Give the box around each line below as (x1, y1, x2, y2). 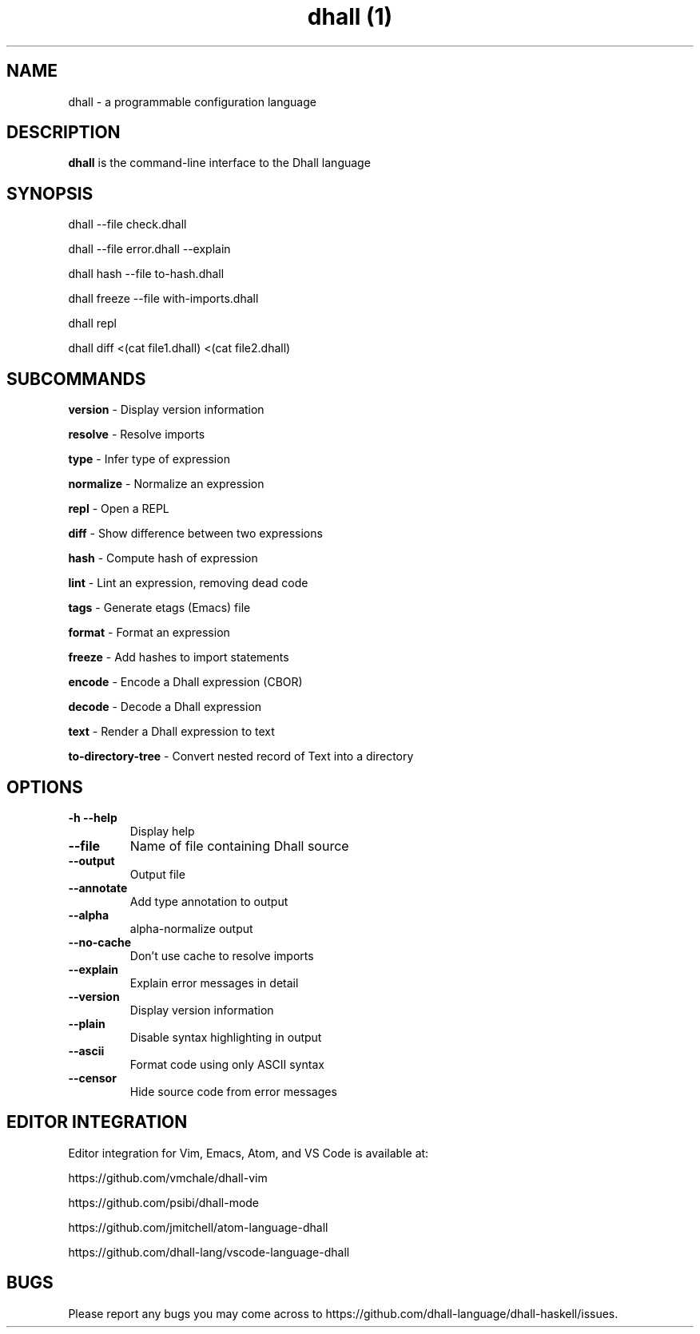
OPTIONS (6, 776, 83, 797)
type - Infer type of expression (68, 452, 230, 467)
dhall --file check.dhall (68, 217, 187, 232)
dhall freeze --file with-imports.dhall (68, 292, 259, 306)
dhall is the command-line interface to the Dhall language (68, 156, 371, 170)
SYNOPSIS (6, 183, 93, 204)
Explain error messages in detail (129, 975, 299, 990)
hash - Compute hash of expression (68, 551, 258, 566)
